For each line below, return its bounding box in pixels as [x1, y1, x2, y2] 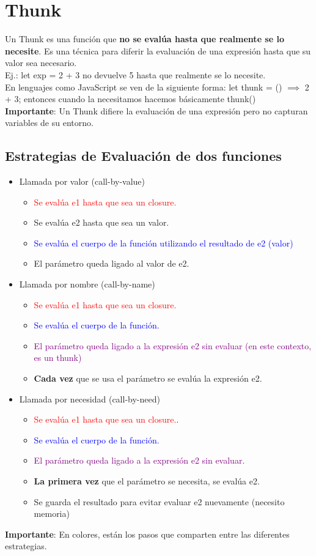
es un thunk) [34, 351, 82, 364]
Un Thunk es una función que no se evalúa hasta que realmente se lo [5, 32, 284, 45]
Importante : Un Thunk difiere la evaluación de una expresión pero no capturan [5, 104, 308, 117]
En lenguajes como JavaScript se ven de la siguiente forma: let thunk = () [5, 80, 282, 93]
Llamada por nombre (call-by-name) [19, 278, 155, 291]
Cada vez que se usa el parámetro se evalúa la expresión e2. [34, 372, 262, 385]
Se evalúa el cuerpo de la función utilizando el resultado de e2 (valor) [34, 236, 293, 249]
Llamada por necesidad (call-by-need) [19, 392, 160, 405]
